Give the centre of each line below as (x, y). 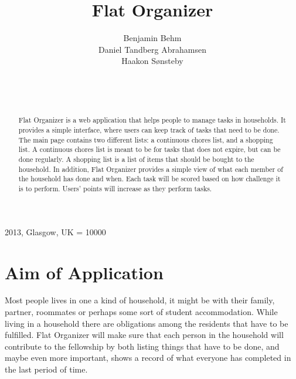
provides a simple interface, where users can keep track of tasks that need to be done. (149, 130)
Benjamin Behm (152, 38)
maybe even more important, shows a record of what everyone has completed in (148, 358)
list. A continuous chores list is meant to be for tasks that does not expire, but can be (149, 149)
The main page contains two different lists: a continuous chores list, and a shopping (146, 139)
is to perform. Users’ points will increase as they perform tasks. (115, 189)
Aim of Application (84, 272)
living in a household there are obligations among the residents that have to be (147, 323)
